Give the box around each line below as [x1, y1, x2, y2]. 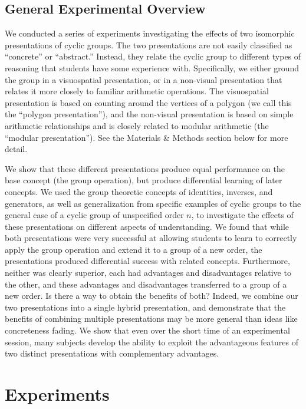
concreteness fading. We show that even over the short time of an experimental [5, 324, 290, 337]
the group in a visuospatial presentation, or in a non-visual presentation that [5, 73, 282, 85]
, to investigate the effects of [191, 209, 294, 221]
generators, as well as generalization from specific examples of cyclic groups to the [5, 197, 301, 209]
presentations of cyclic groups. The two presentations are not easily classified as [5, 38, 292, 51]
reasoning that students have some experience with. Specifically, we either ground [5, 61, 300, 74]
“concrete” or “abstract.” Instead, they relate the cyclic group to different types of [5, 50, 301, 62]
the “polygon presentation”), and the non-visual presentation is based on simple [5, 108, 294, 120]
